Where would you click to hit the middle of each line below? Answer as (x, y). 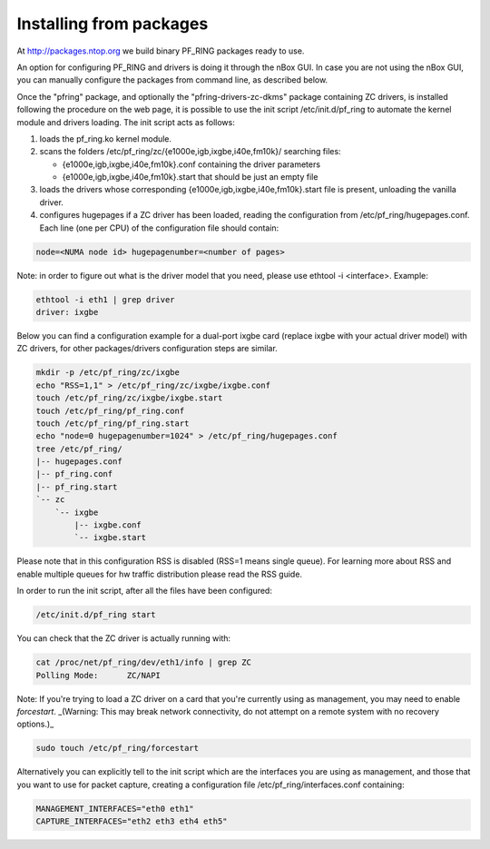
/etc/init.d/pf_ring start (96, 615)
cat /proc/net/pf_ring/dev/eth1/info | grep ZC (143, 662)
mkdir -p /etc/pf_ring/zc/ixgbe (108, 373)
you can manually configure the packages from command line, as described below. (172, 80)
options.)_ (35, 724)
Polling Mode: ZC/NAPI (98, 675)
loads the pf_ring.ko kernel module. (106, 138)
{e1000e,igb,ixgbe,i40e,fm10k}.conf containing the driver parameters (191, 164)
